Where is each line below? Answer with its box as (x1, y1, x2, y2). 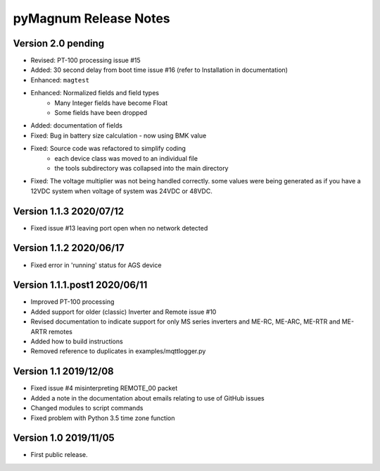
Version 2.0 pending (13, 37, 105, 49)
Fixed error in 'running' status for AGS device (30, 261, 162, 269)
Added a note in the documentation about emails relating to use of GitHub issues (30, 393, 265, 402)
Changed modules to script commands (30, 404, 144, 412)
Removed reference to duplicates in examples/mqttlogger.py (30, 347, 206, 355)
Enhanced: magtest (30, 75, 89, 84)
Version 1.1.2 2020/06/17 (13, 242, 125, 254)
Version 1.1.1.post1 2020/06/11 (13, 279, 148, 291)
